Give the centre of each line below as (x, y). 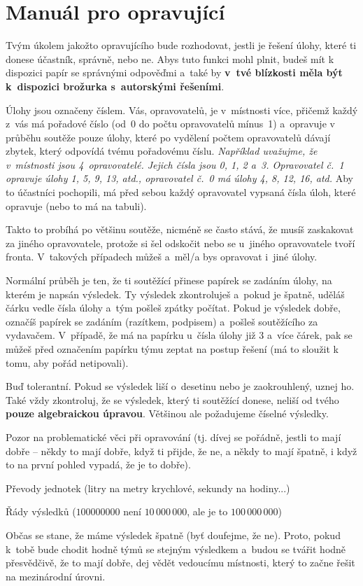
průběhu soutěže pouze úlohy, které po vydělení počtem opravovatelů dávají (168, 137)
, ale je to (207, 511)
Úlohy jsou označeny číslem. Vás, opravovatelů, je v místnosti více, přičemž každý (182, 110)
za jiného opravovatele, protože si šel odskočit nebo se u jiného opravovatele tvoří (180, 243)
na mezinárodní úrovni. (56, 576)
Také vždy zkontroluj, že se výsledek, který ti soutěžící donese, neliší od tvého (172, 399)
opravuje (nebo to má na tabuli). (76, 205)
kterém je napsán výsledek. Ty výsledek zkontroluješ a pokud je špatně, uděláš (175, 294)
